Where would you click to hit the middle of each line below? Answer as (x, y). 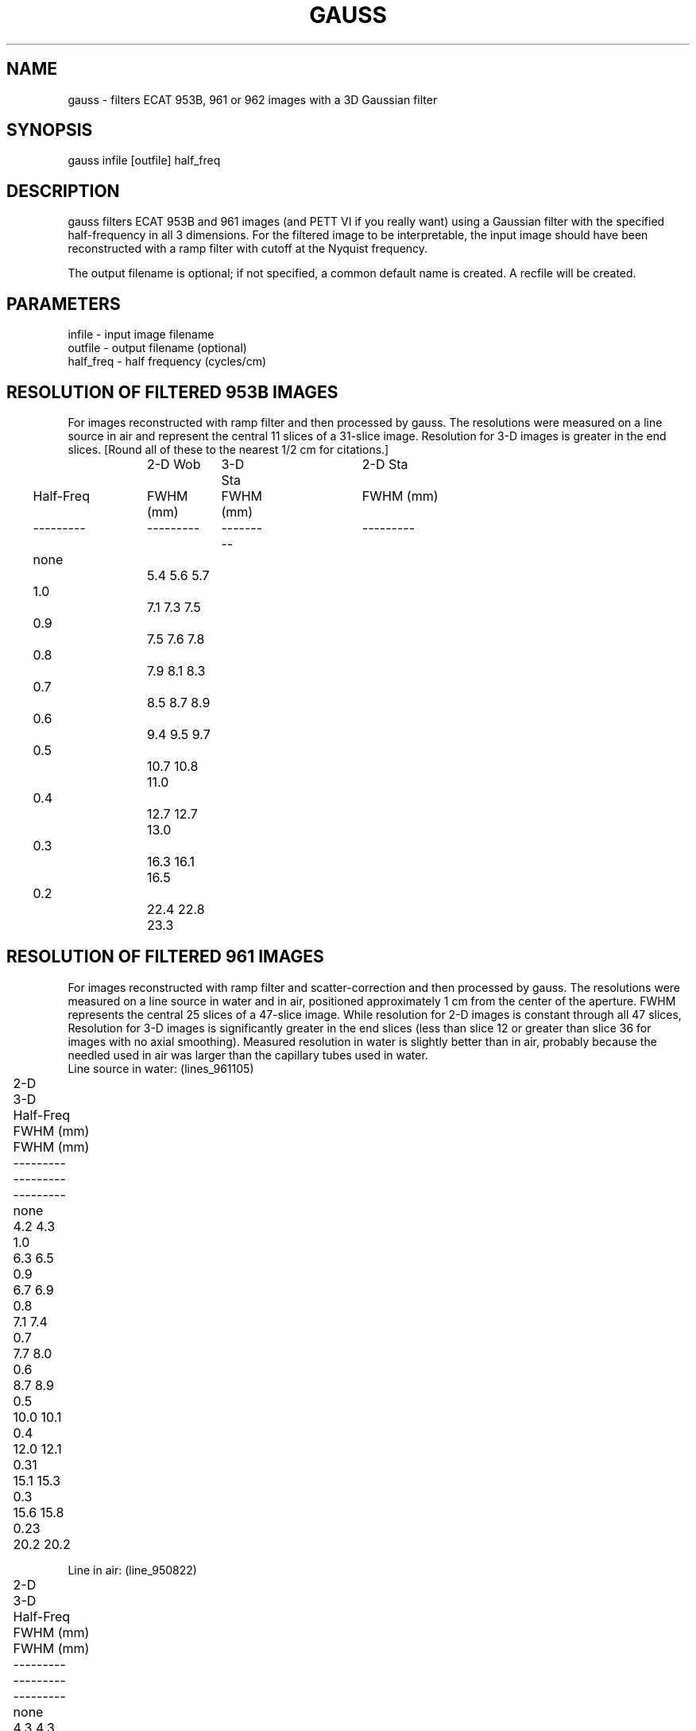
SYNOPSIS (50, 130)
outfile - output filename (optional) (157, 348)
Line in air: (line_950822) (132, 1570)
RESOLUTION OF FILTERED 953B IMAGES (172, 392)
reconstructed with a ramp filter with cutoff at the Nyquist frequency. (248, 249)
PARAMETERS (64, 304)
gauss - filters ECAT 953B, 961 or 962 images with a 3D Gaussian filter (253, 99)
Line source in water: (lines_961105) (161, 1068)
